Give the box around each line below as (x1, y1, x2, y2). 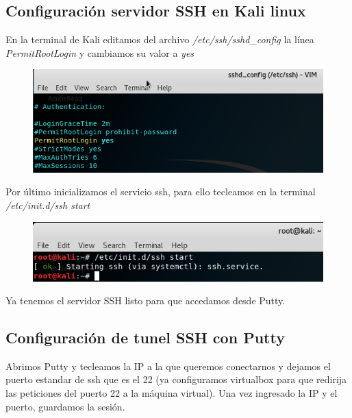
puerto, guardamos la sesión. (5, 399, 125, 413)
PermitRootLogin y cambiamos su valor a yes (5, 45, 194, 60)
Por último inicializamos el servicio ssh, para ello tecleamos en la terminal (5, 184, 316, 199)
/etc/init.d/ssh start (5, 197, 90, 212)
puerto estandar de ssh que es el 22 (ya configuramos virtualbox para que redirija (5, 372, 347, 386)
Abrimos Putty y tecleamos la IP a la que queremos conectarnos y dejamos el (5, 358, 331, 373)
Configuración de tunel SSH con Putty (5, 327, 285, 348)
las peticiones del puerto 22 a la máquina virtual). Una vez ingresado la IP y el (5, 386, 338, 400)
